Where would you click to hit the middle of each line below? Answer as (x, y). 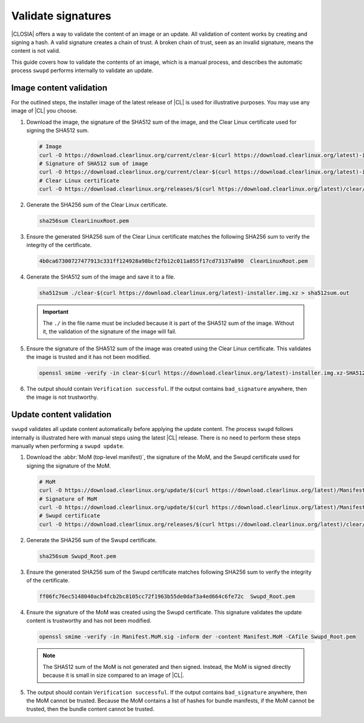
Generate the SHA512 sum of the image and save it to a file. (101, 277)
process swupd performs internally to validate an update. (83, 70)
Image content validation (59, 88)
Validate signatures (61, 16)
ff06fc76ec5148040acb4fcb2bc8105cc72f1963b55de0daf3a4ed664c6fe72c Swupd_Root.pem (167, 597)
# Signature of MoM (68, 499)
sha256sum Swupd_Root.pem (78, 556)
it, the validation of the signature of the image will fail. (110, 331)
